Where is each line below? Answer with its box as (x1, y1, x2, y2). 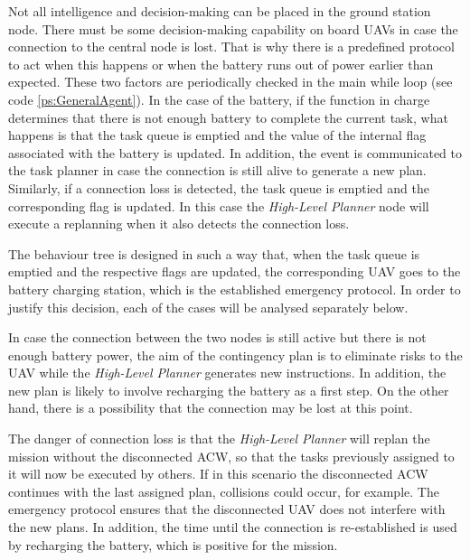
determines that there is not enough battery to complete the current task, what (8, 107, 448, 126)
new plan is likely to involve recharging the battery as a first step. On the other (8, 380, 449, 399)
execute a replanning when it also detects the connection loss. (8, 214, 350, 233)
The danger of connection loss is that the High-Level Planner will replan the (8, 429, 430, 448)
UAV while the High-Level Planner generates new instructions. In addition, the (8, 363, 446, 382)
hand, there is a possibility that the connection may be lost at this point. (8, 398, 413, 417)
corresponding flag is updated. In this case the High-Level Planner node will (8, 196, 429, 215)
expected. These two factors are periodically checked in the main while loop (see (8, 72, 453, 91)
